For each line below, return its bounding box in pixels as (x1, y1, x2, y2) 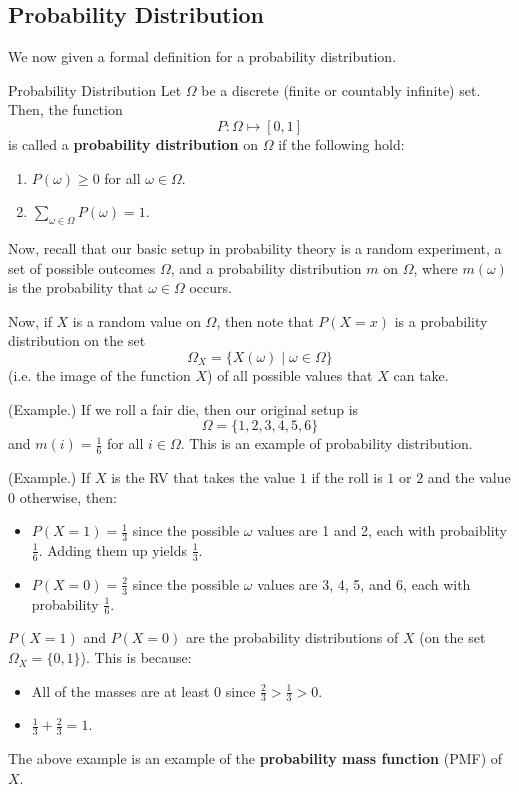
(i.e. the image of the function (8, 364, 191, 385)
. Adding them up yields (38, 539, 187, 560)
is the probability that (8, 277, 144, 298)
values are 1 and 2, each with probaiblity (257, 520, 508, 541)
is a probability (394, 310, 488, 331)
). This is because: (80, 647, 192, 668)
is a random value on (72, 310, 201, 331)
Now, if (8, 310, 52, 331)
